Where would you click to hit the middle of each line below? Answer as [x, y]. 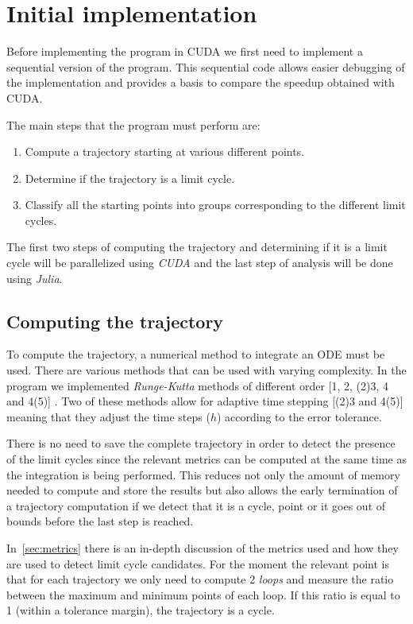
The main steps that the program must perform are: [133, 124]
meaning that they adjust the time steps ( [108, 416]
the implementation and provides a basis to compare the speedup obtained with [201, 82]
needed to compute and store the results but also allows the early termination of [202, 490]
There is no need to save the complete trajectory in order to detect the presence [201, 443]
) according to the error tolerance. [299, 416]
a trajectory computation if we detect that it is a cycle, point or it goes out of [196, 505]
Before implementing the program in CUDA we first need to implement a [185, 51]
